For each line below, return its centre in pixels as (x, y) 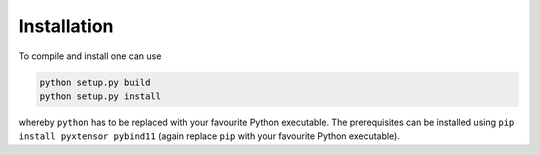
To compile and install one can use (90, 56)
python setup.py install (100, 96)
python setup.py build (95, 82)
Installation (66, 26)
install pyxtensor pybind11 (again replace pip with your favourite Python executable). (209, 136)
